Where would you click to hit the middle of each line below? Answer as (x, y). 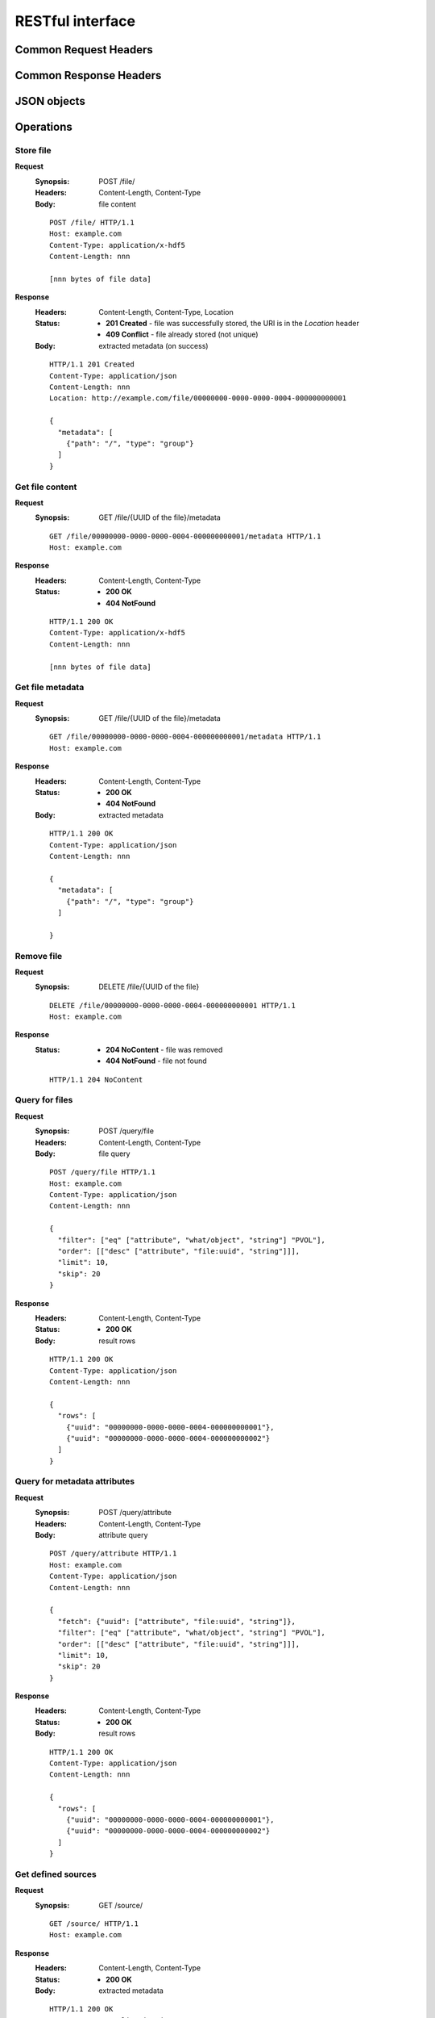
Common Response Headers (88, 75)
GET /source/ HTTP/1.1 (94, 1924)
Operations (43, 127)
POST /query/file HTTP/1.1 (103, 1172)
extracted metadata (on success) (153, 345)
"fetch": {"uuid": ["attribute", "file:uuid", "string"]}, (176, 1621)
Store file (33, 150)
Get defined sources (56, 1874)
